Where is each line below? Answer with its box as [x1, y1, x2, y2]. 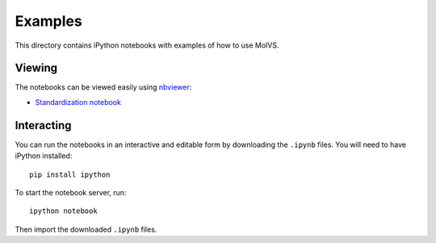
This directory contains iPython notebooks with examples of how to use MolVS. [15, 40, 279, 50]
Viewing [15, 61, 58, 75]
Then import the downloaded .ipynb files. [15, 224, 157, 234]
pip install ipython [29, 170, 111, 179]
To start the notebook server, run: [15, 187, 127, 197]
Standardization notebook [35, 97, 121, 107]
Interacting [15, 118, 72, 132]
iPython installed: [15, 151, 73, 161]
